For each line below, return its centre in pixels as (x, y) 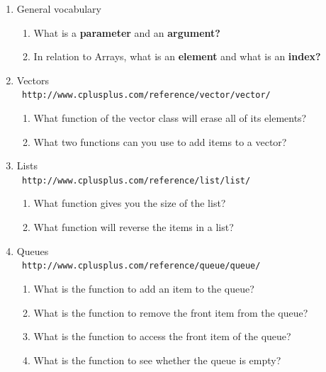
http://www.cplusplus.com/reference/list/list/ (136, 180)
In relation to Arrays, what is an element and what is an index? (177, 56)
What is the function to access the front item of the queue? (162, 336)
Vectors (33, 80)
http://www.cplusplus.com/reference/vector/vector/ (146, 95)
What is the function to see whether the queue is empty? (157, 360)
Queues (33, 250)
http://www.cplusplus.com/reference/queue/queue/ (141, 266)
